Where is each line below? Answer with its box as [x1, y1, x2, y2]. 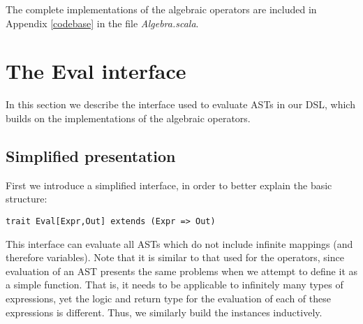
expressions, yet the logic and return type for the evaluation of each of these [6, 290, 331, 305]
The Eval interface [6, 57, 186, 85]
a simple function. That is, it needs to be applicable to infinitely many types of [6, 277, 343, 292]
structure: [6, 191, 47, 206]
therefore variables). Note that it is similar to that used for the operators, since [6, 250, 344, 265]
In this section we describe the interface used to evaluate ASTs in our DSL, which [6, 97, 355, 112]
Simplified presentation [6, 145, 176, 166]
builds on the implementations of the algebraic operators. [6, 110, 251, 125]
